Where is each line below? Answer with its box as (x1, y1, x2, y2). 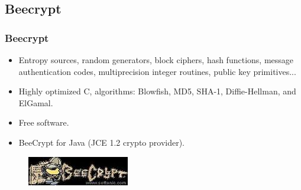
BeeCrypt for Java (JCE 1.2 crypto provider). (18, 136, 185, 148)
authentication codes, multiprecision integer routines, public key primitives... (18, 65, 296, 77)
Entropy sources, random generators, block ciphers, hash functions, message (18, 54, 294, 65)
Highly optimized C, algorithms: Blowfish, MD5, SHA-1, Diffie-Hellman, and (18, 85, 296, 97)
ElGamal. (18, 96, 53, 109)
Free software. (18, 116, 69, 129)
